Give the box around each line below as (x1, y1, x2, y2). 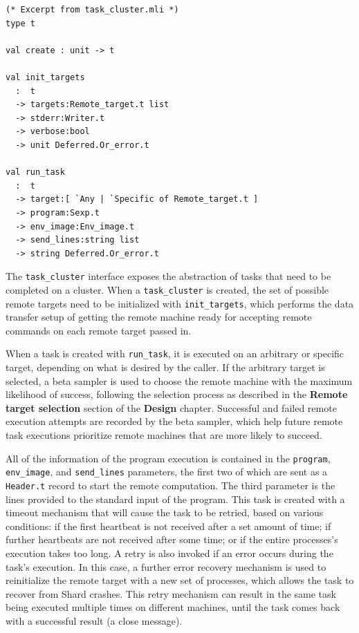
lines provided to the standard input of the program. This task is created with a (6, 491, 345, 506)
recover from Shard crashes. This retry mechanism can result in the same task (6, 586, 336, 601)
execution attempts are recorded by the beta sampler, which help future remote (6, 414, 343, 428)
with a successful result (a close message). (6, 613, 183, 627)
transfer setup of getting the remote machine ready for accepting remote (6, 310, 312, 324)
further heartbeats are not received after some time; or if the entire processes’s (6, 532, 338, 547)
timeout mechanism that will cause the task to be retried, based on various (6, 505, 324, 520)
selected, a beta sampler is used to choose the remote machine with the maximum (6, 373, 353, 388)
